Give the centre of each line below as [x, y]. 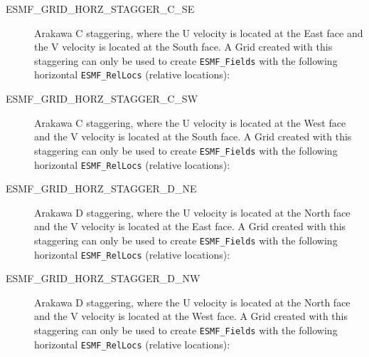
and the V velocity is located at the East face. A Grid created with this [190, 226]
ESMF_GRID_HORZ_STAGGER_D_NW [103, 278]
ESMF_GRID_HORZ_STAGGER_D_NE [101, 188]
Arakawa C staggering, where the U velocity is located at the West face [190, 122]
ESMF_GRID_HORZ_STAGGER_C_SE [100, 9]
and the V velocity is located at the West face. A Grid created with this [191, 316]
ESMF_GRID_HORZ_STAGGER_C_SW [102, 99]
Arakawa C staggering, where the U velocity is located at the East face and [199, 32]
